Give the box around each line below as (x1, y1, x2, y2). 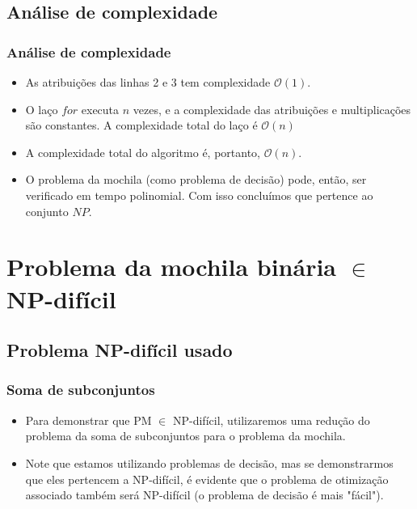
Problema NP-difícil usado (6, 337, 233, 363)
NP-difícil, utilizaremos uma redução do (172, 411, 370, 428)
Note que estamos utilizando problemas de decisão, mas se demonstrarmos (25, 454, 394, 471)
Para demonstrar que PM (25, 411, 152, 428)
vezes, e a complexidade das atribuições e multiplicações (133, 100, 411, 117)
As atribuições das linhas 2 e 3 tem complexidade (25, 74, 271, 90)
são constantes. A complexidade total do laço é (25, 117, 258, 134)
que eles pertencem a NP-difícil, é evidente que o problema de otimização (25, 470, 389, 487)
